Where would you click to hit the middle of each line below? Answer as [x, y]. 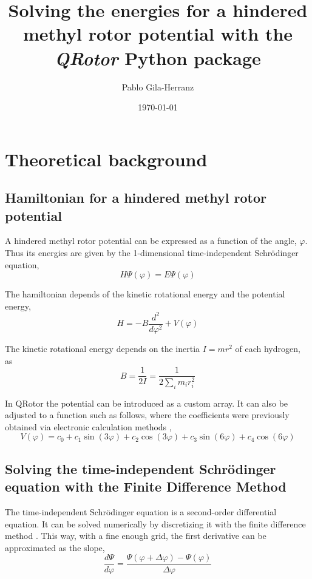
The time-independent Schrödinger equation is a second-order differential [141, 512]
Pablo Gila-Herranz [158, 86]
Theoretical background [106, 159]
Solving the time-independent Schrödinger [141, 468]
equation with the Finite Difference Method [146, 486]
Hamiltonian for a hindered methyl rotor [136, 198]
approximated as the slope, [55, 547]
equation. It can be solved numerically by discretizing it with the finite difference [155, 523]
